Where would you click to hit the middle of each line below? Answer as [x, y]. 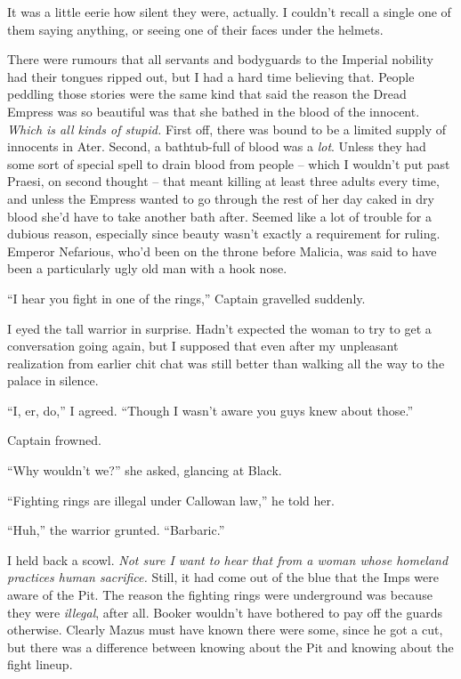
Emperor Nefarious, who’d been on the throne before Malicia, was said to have [222, 251]
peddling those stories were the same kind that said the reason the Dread [207, 94]
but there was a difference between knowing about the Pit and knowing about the [230, 647]
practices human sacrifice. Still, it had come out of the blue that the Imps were [223, 577]
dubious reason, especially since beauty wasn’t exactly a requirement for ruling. [224, 234]
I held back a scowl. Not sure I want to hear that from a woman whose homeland [228, 559]
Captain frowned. [54, 440]
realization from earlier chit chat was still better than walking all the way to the [226, 363]
